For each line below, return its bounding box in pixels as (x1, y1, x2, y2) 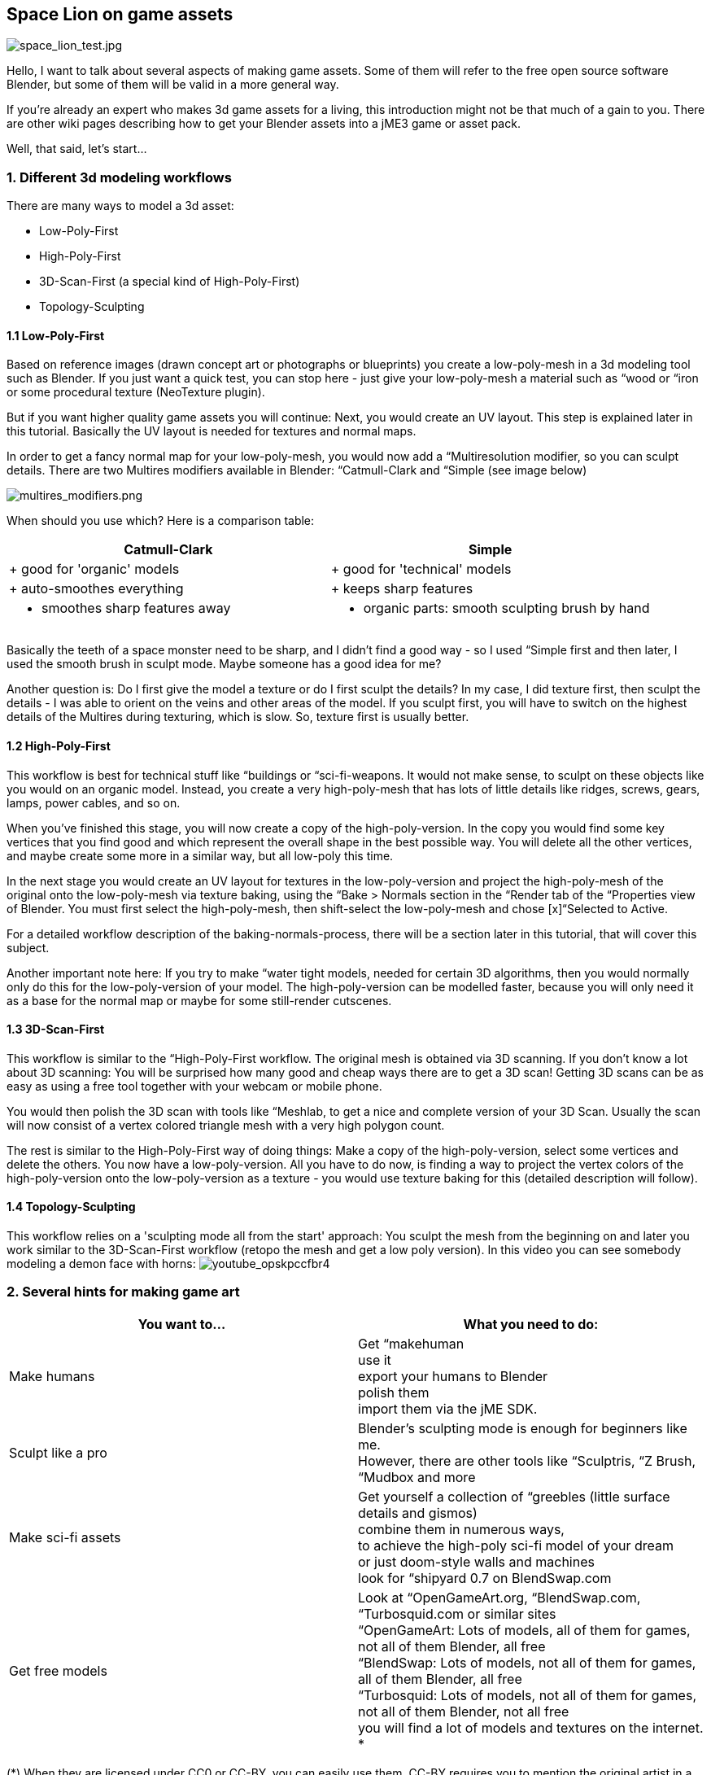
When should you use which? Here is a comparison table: (7, 514, 315, 528)
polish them (358, 1384, 430, 1401)
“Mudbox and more (358, 1468, 476, 1485)
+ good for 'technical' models (330, 561, 512, 578)
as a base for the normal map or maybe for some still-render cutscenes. (7, 993, 392, 1008)
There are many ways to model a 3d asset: (7, 199, 234, 213)
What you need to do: (463, 1315, 599, 1332)
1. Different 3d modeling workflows (7, 168, 232, 186)
